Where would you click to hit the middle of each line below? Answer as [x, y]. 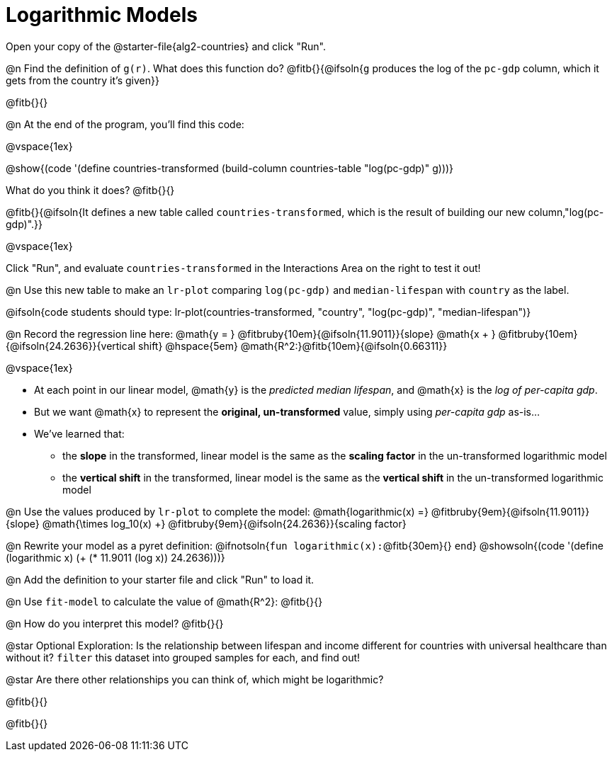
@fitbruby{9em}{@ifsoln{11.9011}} [510, 511]
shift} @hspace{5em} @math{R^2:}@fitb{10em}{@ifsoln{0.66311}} [293, 346]
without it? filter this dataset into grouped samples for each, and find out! [183, 657]
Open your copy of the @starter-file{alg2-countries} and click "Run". [166, 46]
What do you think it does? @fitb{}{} [90, 190]
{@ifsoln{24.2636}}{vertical [71, 346]
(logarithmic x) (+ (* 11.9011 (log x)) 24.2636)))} [115, 557]
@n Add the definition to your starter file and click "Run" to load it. [160, 579]
